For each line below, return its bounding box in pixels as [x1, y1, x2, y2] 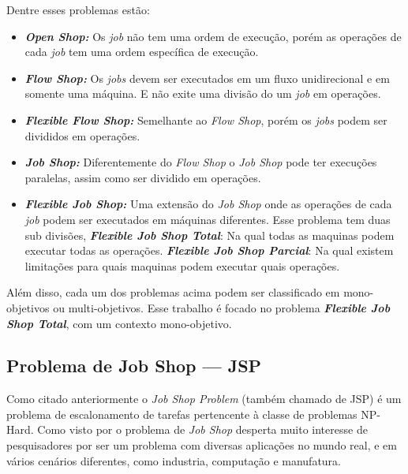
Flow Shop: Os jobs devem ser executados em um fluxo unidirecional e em [24, 69, 390, 86]
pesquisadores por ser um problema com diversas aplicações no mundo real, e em [6, 437, 397, 453]
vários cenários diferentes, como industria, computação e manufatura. [6, 452, 342, 468]
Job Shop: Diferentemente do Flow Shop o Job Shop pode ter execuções [24, 154, 377, 170]
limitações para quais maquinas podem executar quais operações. [24, 257, 340, 274]
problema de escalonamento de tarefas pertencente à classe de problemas [6, 405, 357, 422]
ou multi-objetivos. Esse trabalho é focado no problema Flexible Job [53, 299, 391, 315]
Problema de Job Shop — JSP [6, 353, 262, 378]
